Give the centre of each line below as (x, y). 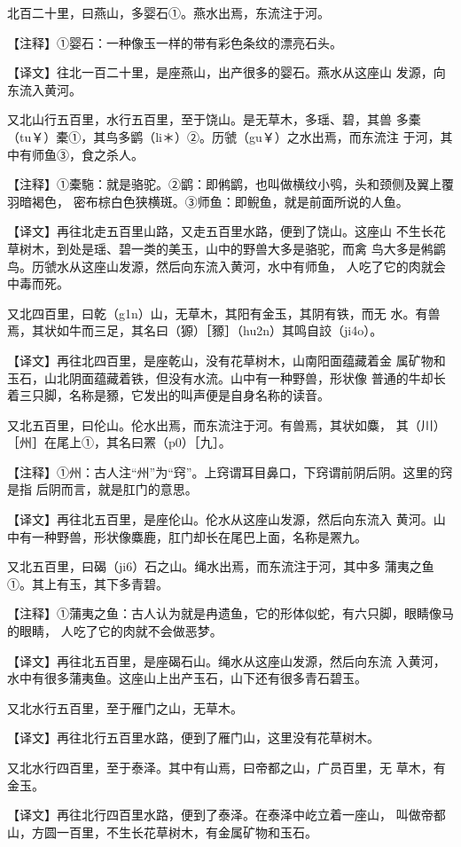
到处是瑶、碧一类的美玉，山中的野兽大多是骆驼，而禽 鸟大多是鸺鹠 (251, 248)
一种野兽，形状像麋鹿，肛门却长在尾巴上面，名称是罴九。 (199, 536)
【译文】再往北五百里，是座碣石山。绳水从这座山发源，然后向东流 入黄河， (227, 660)
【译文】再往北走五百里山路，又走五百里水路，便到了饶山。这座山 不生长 (220, 231)
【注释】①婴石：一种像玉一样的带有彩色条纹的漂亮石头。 (175, 42)
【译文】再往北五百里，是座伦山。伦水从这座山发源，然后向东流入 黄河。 (220, 519)
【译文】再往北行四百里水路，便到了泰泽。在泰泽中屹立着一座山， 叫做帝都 (227, 815)
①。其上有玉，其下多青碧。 (88, 583)
